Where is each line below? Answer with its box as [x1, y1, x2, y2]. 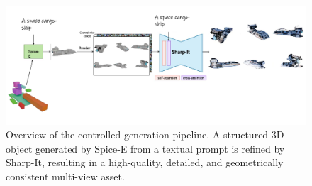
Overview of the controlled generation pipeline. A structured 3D [6, 127, 284, 142]
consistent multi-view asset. [6, 169, 125, 184]
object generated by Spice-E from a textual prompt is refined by [6, 141, 285, 155]
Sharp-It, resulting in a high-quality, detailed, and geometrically [6, 155, 284, 170]
